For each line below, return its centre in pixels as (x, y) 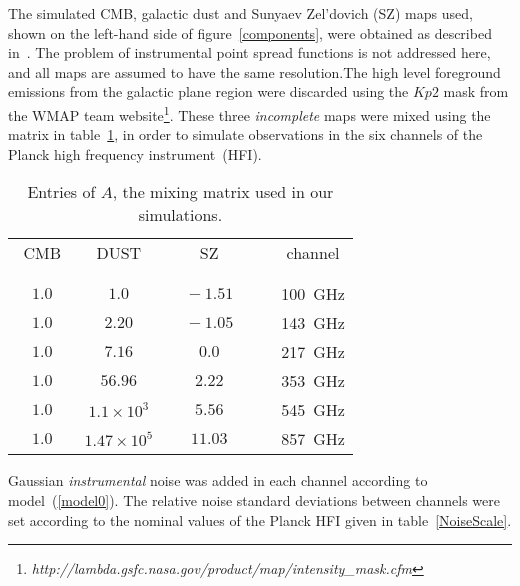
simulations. (180, 215)
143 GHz (313, 323)
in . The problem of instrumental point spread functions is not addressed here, (249, 52)
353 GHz (313, 381)
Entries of (61, 192)
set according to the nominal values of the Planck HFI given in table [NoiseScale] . (260, 519)
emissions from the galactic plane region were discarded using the (208, 91)
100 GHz (313, 294)
